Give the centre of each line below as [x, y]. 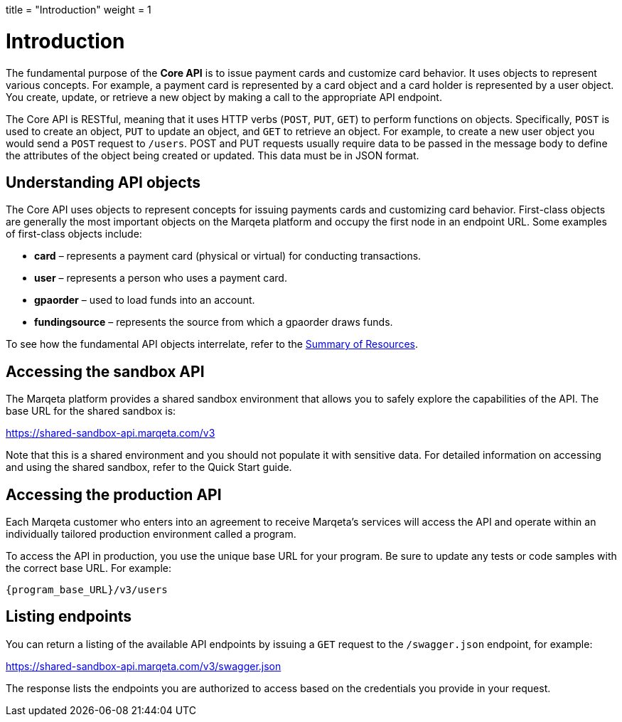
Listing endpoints [69, 617]
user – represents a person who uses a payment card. [161, 278]
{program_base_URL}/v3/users [87, 590]
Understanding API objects [103, 182]
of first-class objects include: [74, 234]
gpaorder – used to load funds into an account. [145, 300]
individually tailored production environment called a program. [151, 534]
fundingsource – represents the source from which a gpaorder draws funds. [214, 322]
